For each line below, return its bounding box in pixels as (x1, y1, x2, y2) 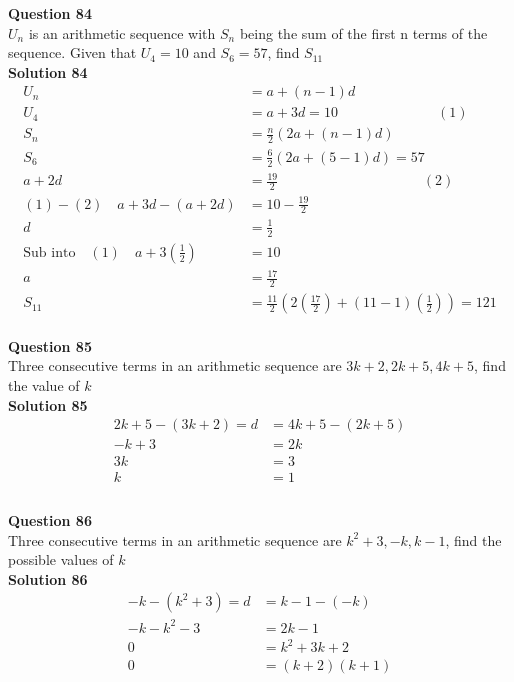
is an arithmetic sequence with (28, 22, 216, 43)
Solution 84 (8, 61, 88, 82)
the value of (8, 375, 80, 396)
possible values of (8, 549, 114, 570)
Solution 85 (8, 394, 88, 415)
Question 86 (8, 509, 92, 530)
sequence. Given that (8, 42, 137, 63)
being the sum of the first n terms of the (239, 22, 488, 43)
